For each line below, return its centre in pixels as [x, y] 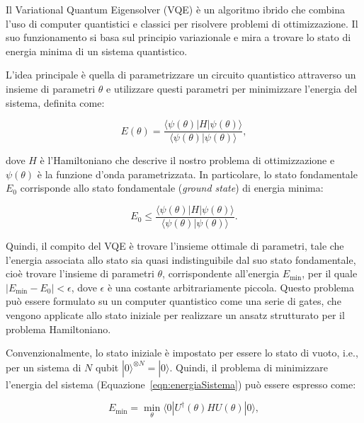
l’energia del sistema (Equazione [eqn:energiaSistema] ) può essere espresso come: [181, 384]
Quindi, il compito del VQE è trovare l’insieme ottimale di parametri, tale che [175, 246]
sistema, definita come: [55, 102]
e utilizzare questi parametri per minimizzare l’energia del [232, 88]
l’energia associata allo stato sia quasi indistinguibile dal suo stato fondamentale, [181, 259]
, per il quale [330, 273]
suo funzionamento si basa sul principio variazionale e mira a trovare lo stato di [178, 37]
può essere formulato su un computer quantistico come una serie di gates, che [174, 301]
